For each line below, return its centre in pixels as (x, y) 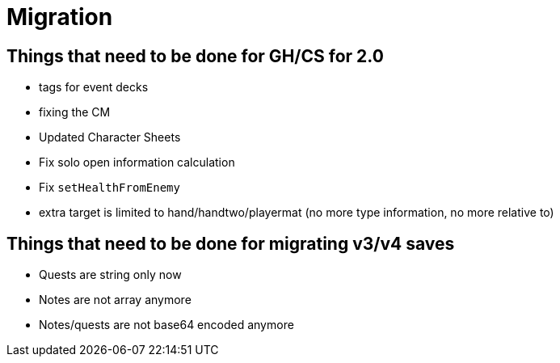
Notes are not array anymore (115, 300)
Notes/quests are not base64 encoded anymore (166, 325)
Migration (60, 17)
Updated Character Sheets (110, 137)
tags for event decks (94, 87)
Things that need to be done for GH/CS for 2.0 (195, 56)
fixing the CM (75, 112)
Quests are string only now (110, 275)
